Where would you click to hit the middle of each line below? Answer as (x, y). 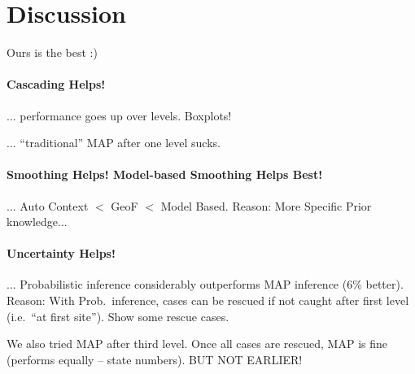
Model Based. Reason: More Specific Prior (266, 205)
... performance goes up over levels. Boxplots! (119, 115)
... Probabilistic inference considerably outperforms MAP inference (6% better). (205, 284)
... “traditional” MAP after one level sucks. (114, 143)
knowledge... (37, 222)
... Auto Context (48, 205)
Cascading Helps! (56, 84)
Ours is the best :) (52, 52)
